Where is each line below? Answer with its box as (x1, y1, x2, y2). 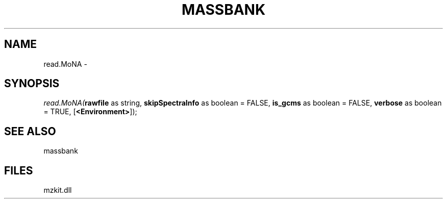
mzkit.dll (43, 186, 72, 195)
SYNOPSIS (4, 77, 60, 90)
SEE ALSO (4, 124, 56, 138)
